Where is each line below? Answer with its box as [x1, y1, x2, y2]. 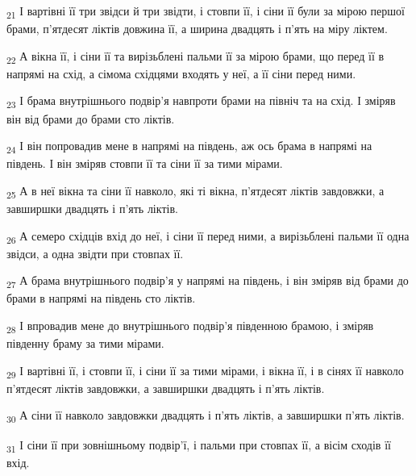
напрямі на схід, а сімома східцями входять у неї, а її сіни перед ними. [6, 65, 356, 81]
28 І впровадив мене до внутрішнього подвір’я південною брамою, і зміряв [6, 317, 374, 336]
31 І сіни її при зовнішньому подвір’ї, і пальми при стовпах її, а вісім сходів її [6, 436, 391, 455]
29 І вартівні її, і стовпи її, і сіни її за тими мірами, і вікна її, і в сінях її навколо [6, 361, 404, 381]
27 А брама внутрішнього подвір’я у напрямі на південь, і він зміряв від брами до [6, 272, 409, 291]
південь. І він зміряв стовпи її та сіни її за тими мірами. [6, 155, 283, 172]
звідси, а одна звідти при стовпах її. [6, 244, 184, 261]
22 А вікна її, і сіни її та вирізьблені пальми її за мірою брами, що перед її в [6, 47, 385, 66]
